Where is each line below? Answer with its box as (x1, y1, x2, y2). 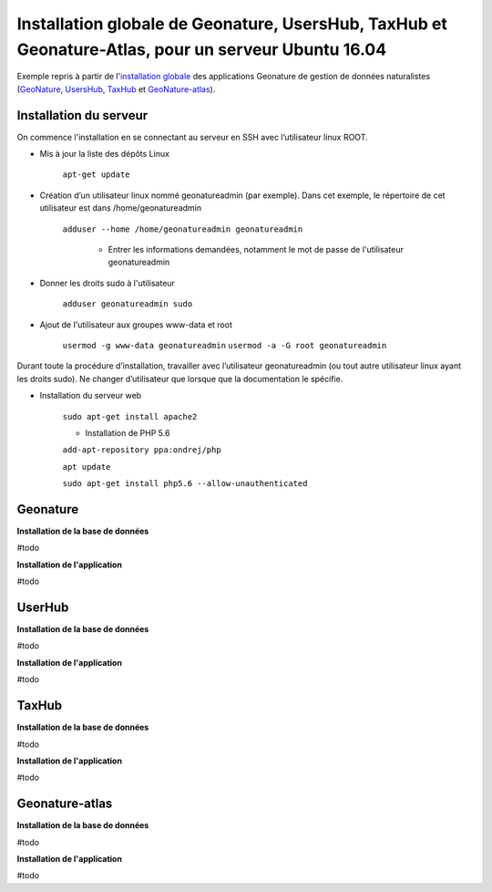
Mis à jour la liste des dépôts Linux (39, 149, 170, 160)
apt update (62, 462, 111, 472)
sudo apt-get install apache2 (62, 411, 198, 421)
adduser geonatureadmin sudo (62, 299, 193, 309)
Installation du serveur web (39, 390, 142, 401)
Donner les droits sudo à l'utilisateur (39, 277, 175, 288)
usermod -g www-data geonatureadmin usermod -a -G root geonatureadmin (62, 340, 387, 350)
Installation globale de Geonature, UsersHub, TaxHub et (16, 14, 448, 34)
